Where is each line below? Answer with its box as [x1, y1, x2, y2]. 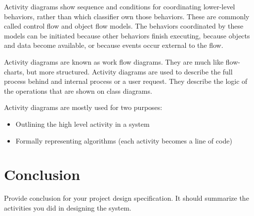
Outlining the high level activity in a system [15, 118, 150, 129]
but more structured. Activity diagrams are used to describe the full [26, 66, 233, 76]
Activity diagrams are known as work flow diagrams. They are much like [4, 56, 224, 67]
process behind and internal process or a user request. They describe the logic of [4, 76, 248, 86]
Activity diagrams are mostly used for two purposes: [4, 102, 163, 112]
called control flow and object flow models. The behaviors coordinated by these [4, 21, 244, 31]
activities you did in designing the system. [4, 202, 131, 213]
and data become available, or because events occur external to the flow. [4, 40, 223, 50]
